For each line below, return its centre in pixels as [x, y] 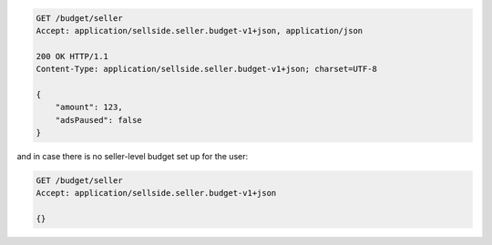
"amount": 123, [89, 107]
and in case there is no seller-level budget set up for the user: [133, 157]
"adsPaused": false [99, 120]
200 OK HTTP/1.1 [72, 56]
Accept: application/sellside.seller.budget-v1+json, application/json [200, 31]
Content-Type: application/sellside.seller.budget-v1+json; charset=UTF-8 [207, 69]
